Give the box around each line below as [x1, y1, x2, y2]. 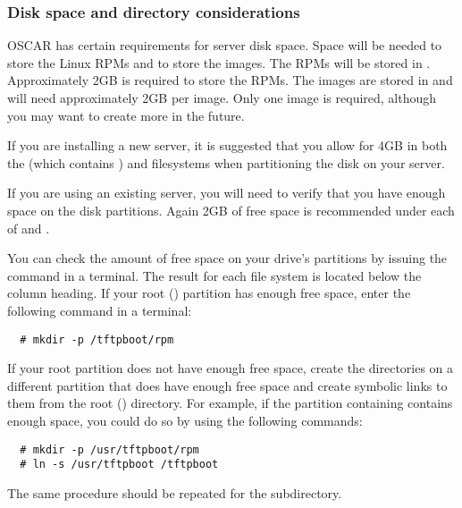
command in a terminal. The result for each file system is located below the [7, 266, 422, 284]
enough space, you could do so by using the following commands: [7, 411, 363, 429]
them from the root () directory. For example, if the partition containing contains [7, 394, 453, 412]
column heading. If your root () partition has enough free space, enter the [7, 284, 411, 302]
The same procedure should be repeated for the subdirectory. [7, 483, 342, 502]
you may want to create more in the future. [7, 106, 245, 124]
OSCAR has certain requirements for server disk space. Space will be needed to [7, 36, 442, 55]
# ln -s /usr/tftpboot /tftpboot [20, 458, 219, 471]
